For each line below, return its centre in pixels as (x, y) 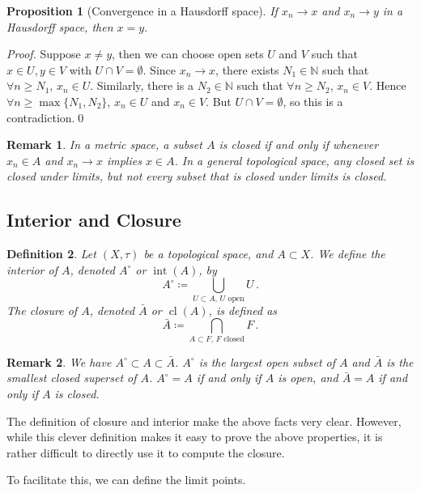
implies (124, 160)
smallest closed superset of (72, 378)
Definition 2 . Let (51, 254)
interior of (32, 269)
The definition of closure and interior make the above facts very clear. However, (204, 421)
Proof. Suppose (44, 54)
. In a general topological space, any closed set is (294, 160)
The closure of (42, 310)
